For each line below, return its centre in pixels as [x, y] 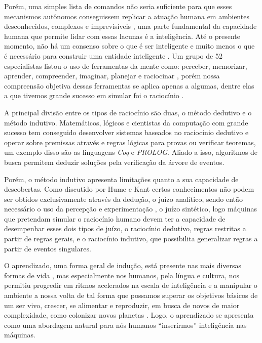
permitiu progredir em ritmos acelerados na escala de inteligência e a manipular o [131, 285]
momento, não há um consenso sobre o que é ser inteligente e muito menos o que [129, 46]
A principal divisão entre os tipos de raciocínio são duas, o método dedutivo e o [128, 112]
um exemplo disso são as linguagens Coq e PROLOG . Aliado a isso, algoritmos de [131, 152]
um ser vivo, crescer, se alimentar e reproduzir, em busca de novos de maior [122, 305]
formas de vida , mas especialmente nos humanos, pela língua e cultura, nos [122, 275]
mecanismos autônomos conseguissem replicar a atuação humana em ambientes [127, 16]
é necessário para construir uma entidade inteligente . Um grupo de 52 [113, 55]
